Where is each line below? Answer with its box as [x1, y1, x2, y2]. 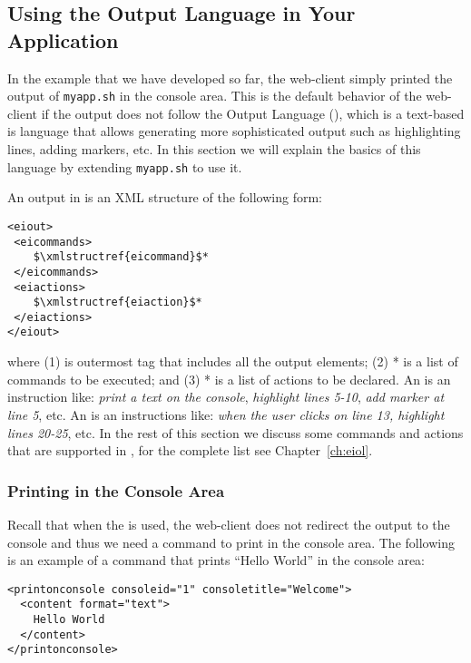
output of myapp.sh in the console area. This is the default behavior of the [7, 86, 422, 105]
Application [7, 25, 119, 54]
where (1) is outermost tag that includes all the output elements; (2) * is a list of [7, 352, 458, 371]
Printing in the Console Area [7, 479, 225, 502]
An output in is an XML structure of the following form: [7, 188, 323, 207]
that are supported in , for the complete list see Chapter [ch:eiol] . [7, 441, 373, 460]
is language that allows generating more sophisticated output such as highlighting [7, 122, 461, 141]
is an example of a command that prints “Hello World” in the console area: [7, 551, 425, 570]
